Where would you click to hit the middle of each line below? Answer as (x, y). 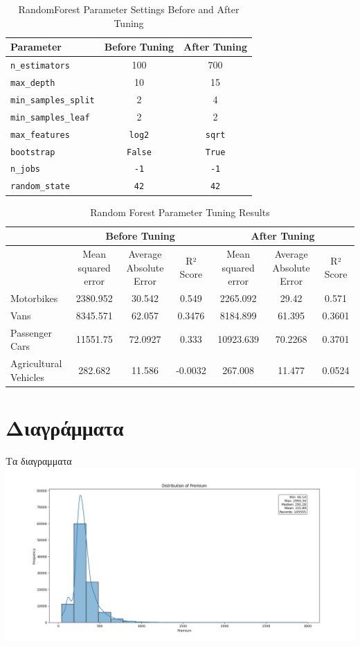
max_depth (33, 83)
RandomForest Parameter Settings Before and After (129, 9)
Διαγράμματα (65, 427)
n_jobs (25, 169)
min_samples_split (53, 100)
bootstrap (33, 152)
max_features (40, 135)
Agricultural (36, 363)
